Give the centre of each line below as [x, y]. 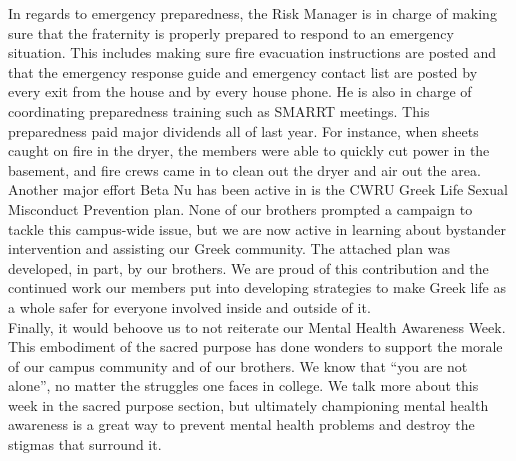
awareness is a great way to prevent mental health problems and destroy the [241, 424]
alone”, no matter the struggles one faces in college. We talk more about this [243, 385]
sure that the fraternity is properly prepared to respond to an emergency [231, 32]
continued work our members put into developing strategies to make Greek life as [257, 287]
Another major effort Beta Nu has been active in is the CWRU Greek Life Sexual [258, 189]
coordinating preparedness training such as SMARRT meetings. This [219, 110]
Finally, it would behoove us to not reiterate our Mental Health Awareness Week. [257, 326]
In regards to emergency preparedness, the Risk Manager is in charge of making [252, 13]
